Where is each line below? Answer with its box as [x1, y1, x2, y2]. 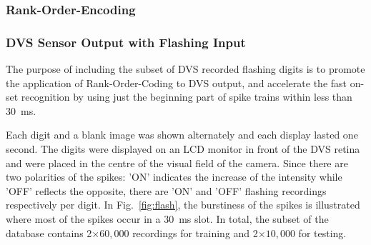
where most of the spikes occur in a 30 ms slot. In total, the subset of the [6, 211, 329, 226]
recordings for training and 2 [132, 225, 258, 240]
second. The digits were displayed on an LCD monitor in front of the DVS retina [6, 141, 360, 156]
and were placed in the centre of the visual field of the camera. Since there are [6, 155, 348, 170]
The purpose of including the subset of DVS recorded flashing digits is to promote [6, 61, 365, 76]
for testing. [298, 225, 347, 240]
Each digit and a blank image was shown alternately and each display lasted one [6, 127, 358, 142]
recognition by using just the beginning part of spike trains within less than [21, 89, 352, 104]
